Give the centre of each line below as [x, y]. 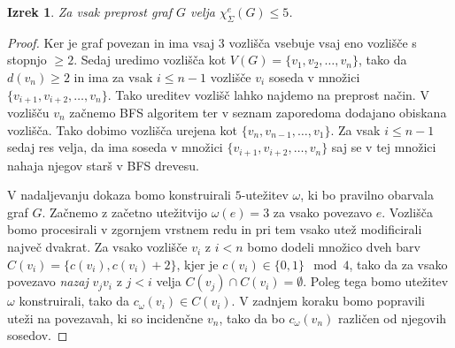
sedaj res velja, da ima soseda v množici [115, 147]
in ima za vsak [113, 76]
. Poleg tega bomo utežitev [376, 281]
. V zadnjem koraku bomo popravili [328, 301]
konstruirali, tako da [74, 301]
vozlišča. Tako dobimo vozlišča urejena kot [122, 129]
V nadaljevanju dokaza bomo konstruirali [119, 195]
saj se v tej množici [384, 147]
